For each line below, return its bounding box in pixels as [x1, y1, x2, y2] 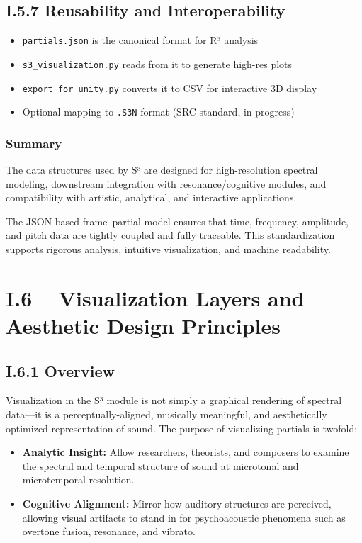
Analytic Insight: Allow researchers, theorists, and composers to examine [22, 444, 349, 459]
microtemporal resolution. [22, 472, 135, 487]
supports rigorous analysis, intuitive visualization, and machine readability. [6, 242, 331, 257]
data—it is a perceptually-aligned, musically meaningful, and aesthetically [6, 406, 327, 421]
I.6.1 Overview [6, 359, 115, 381]
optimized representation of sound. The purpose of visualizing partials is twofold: [6, 420, 358, 435]
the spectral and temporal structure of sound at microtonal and [22, 458, 299, 473]
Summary [6, 134, 62, 152]
